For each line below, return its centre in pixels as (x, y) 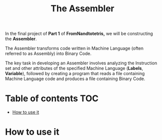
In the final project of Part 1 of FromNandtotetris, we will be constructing (79, 34)
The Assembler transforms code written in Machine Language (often (74, 48)
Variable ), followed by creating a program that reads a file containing (75, 74)
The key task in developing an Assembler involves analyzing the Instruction (81, 63)
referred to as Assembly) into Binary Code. (48, 54)
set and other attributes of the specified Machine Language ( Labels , (74, 68)
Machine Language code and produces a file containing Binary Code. (75, 79)
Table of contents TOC (52, 98)
